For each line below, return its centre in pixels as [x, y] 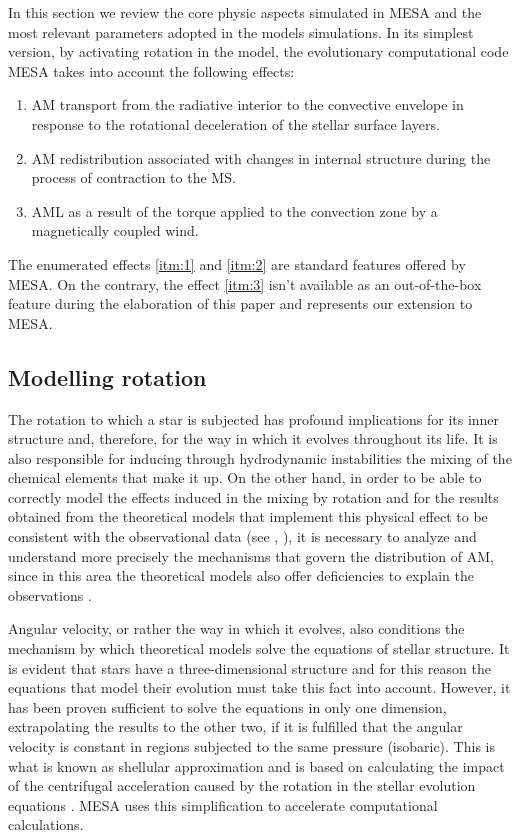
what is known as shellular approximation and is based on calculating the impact [256, 765]
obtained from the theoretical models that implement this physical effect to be [248, 516]
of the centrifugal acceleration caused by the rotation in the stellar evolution [242, 785]
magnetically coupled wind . [115, 230]
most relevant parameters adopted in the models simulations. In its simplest [241, 31]
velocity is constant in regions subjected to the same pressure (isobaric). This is [251, 746]
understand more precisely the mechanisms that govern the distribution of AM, [251, 555]
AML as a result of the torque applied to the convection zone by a [234, 210]
